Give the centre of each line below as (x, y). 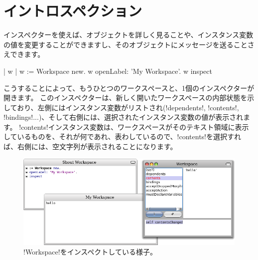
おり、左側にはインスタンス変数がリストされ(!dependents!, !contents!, (128, 107)
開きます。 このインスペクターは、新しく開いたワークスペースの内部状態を (126, 98)
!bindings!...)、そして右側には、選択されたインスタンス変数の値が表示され (124, 117)
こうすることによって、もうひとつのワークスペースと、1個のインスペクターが (129, 88)
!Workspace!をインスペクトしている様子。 (90, 252)
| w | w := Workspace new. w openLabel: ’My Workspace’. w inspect (108, 71)
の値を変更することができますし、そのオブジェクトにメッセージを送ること (126, 44)
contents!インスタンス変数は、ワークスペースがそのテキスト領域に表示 (135, 127)
